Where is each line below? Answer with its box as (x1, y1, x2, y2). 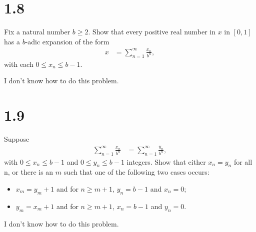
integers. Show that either (126, 156, 206, 167)
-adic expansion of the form (25, 36, 109, 46)
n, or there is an (4, 167, 53, 177)
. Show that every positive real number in (88, 26, 216, 37)
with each (4, 58, 33, 69)
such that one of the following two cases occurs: (63, 167, 209, 177)
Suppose (4, 133, 29, 144)
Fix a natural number (4, 26, 70, 37)
